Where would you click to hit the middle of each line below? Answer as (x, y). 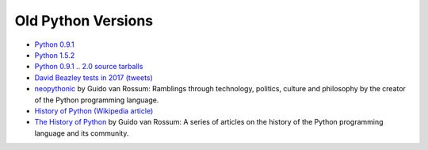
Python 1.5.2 (55, 55)
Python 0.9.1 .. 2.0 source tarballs (89, 67)
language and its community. (82, 133)
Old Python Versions (84, 21)
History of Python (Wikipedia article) (94, 110)
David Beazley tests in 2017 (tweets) (94, 77)
